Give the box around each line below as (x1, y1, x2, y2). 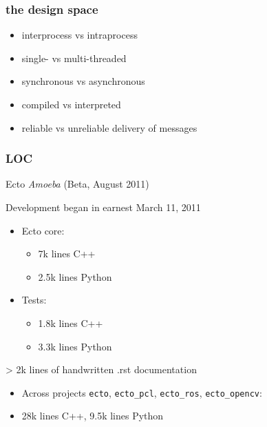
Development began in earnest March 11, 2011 (6, 200, 201, 214)
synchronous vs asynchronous (21, 74, 145, 88)
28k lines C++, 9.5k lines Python (21, 408, 164, 423)
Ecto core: (21, 223, 65, 237)
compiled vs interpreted (21, 97, 121, 111)
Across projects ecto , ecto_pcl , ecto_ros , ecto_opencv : (21, 385, 262, 399)
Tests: (21, 292, 47, 307)
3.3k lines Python (38, 339, 112, 353)
